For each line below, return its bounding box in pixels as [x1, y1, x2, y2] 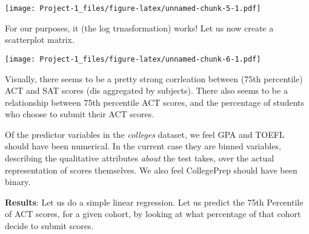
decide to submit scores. [5, 219, 94, 232]
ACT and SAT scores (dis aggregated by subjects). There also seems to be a [5, 84, 288, 97]
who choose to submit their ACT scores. [5, 108, 154, 120]
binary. [5, 175, 31, 188]
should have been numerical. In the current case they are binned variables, [5, 140, 281, 152]
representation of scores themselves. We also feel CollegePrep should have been [5, 163, 297, 176]
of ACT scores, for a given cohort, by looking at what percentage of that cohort [5, 207, 301, 220]
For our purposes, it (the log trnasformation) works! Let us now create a [5, 21, 274, 34]
